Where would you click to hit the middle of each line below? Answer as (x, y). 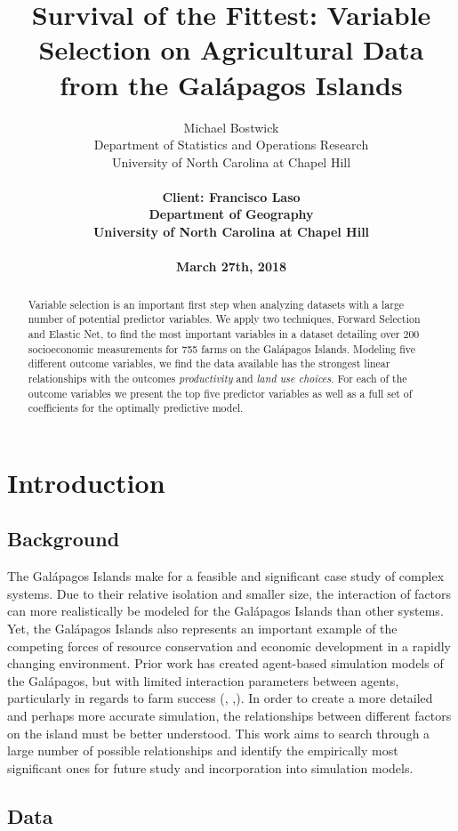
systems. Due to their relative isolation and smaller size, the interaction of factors (229, 593)
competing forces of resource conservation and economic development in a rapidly (229, 645)
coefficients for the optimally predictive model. (136, 408)
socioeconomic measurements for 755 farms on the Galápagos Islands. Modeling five (222, 348)
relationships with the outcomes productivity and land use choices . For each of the (217, 378)
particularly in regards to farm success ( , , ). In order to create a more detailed (220, 698)
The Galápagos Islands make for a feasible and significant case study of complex (226, 576)
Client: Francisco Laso (231, 196)
